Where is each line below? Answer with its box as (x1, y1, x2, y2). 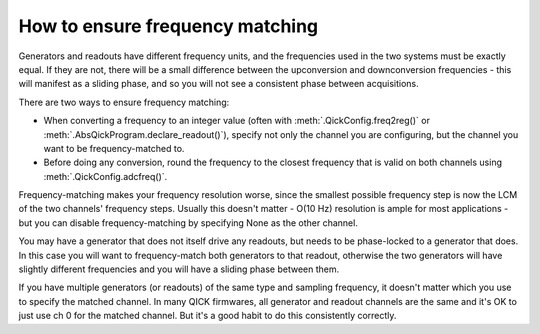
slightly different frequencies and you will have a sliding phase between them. (18, 263, 340, 275)
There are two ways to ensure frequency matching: (18, 96, 230, 108)
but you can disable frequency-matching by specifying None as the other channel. (18, 216, 359, 229)
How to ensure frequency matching (18, 15, 319, 37)
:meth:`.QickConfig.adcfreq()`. (43, 170, 168, 182)
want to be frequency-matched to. (43, 142, 185, 154)
